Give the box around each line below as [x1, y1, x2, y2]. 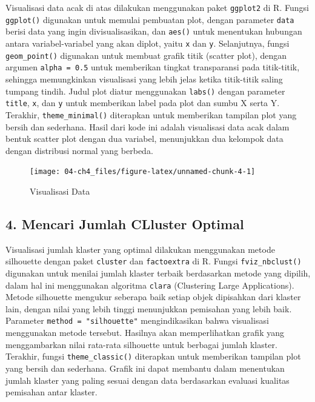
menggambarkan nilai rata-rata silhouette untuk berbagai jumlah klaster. [5, 338, 277, 350]
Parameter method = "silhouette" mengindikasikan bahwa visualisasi [5, 314, 269, 327]
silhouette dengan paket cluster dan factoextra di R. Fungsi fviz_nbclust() [5, 255, 302, 267]
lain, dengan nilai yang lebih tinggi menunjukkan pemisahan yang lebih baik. [5, 302, 292, 315]
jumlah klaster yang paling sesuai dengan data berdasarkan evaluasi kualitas [5, 374, 290, 386]
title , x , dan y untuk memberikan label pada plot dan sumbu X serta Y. [5, 96, 280, 109]
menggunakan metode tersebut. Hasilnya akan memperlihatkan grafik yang [5, 326, 284, 339]
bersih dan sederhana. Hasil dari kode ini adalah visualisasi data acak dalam [5, 120, 290, 133]
